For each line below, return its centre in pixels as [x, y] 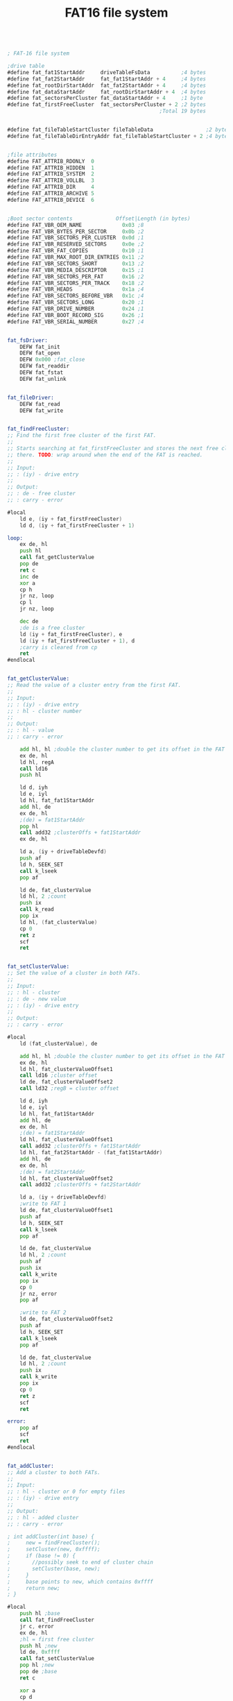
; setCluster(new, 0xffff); [54, 1549]
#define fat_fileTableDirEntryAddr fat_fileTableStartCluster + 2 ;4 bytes [119, 136]
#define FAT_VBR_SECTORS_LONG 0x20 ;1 [76, 302]
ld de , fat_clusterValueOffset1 [66, 1211]
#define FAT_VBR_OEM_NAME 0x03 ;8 [76, 225]
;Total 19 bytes [183, 111]
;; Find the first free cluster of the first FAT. [82, 436]
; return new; [34, 1588]
